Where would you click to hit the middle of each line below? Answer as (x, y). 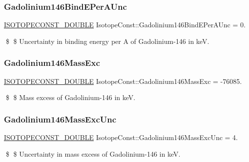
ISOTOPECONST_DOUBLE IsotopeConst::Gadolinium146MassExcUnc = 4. (121, 137)
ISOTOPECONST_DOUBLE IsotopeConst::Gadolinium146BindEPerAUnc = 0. (125, 25)
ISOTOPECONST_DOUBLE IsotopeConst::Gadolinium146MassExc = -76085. (123, 81)
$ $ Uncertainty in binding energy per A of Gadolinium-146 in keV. (107, 41)
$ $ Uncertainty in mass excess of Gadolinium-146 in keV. (93, 153)
